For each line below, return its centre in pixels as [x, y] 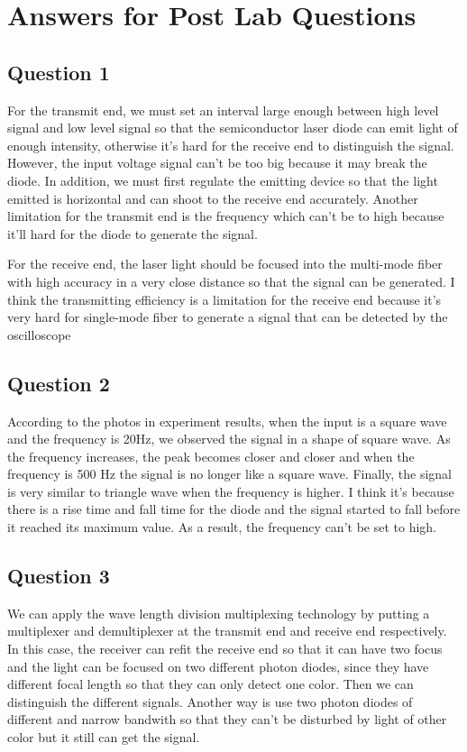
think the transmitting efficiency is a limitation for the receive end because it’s [224, 299]
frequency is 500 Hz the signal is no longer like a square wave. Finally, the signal [230, 474]
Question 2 [59, 383]
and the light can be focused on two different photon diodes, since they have [218, 666]
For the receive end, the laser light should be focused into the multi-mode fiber [225, 264]
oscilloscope [39, 334]
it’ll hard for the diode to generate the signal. [133, 233]
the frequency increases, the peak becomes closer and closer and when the [211, 456]
